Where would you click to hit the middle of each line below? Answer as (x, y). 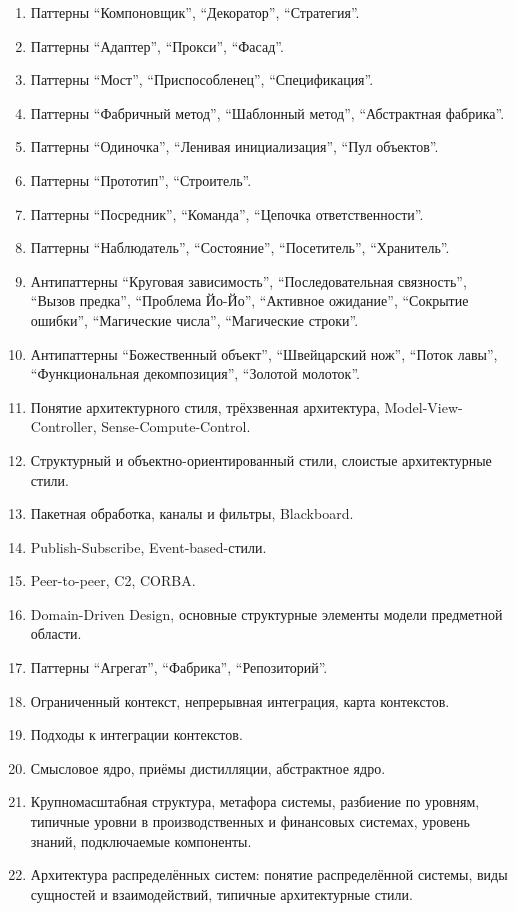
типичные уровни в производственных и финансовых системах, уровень (250, 821)
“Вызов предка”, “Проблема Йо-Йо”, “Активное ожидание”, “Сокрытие (249, 300)
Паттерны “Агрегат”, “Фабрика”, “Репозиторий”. (179, 667)
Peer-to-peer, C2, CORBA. (113, 580)
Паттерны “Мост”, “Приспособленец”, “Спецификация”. (202, 79)
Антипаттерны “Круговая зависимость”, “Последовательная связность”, (248, 280)
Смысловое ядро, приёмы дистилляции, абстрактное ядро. (208, 767)
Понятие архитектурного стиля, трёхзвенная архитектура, (205, 406)
